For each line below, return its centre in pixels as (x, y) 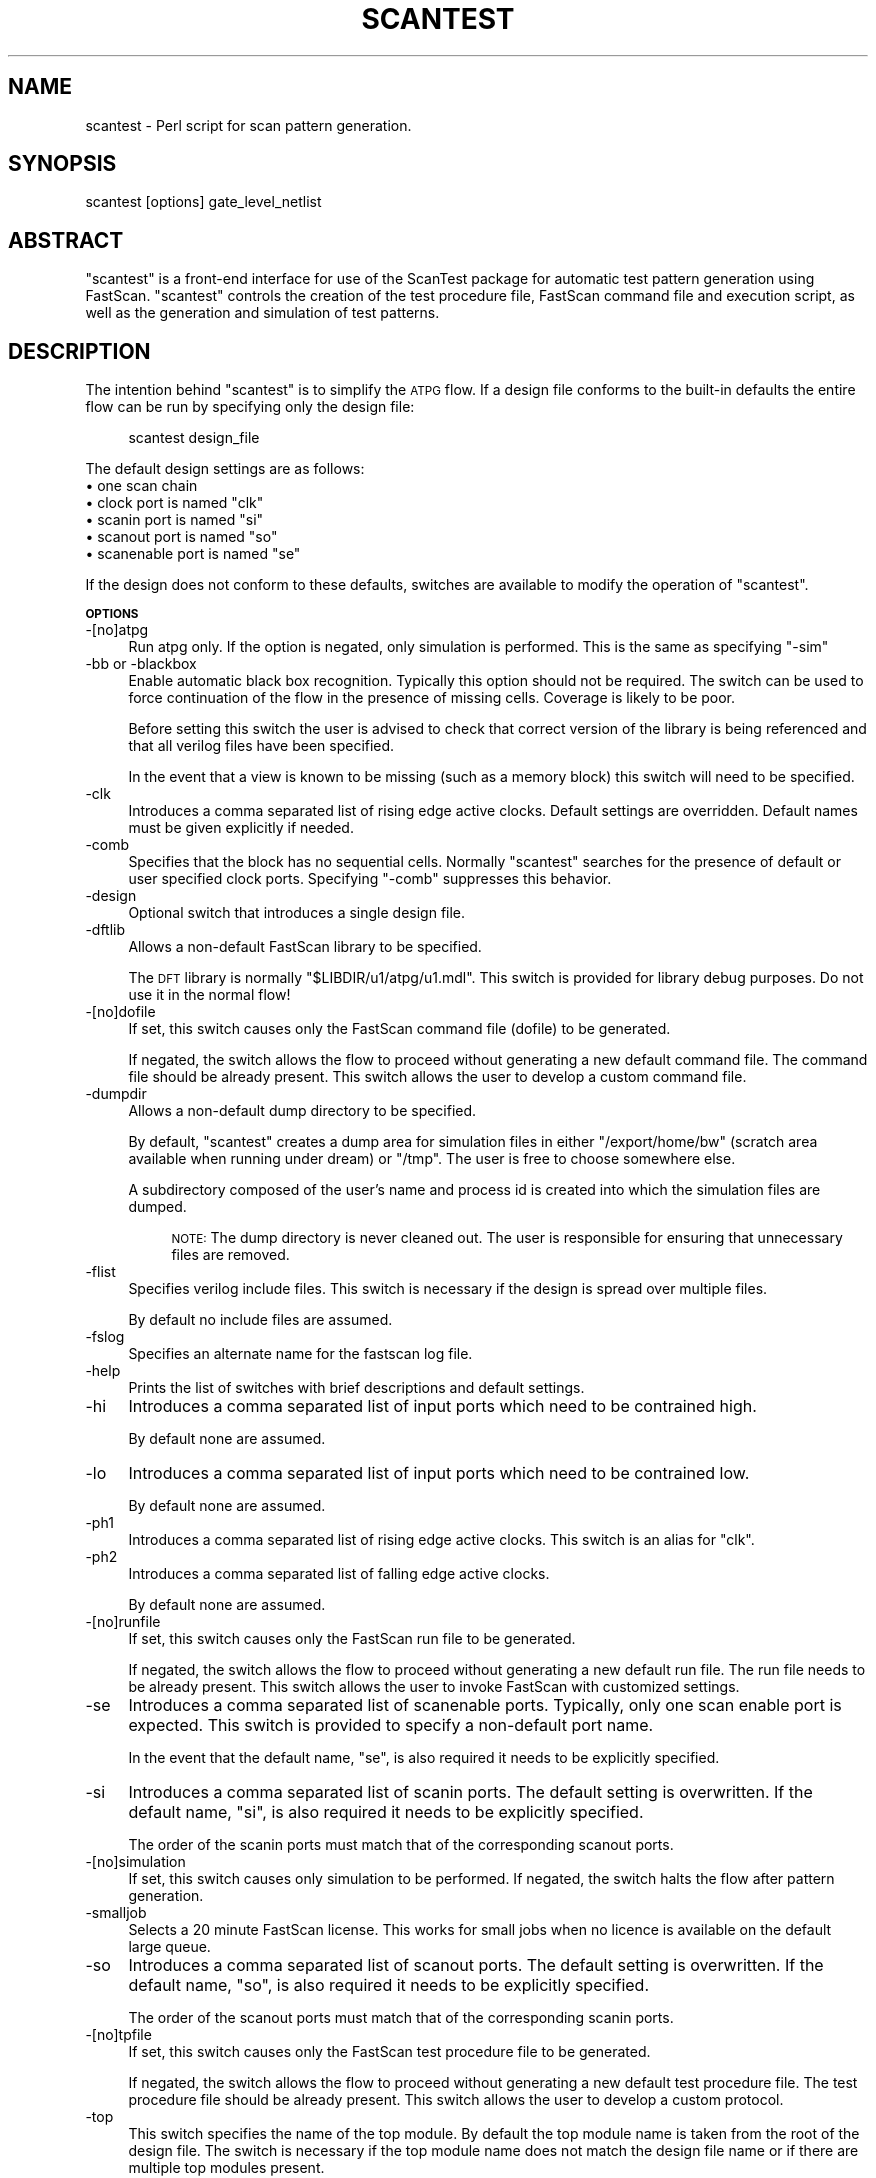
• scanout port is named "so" (181, 537)
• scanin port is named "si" (174, 520)
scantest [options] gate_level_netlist (203, 202)
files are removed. (230, 1255)
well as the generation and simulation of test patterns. (262, 313)
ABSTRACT (66, 240)
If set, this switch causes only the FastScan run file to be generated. (352, 1639)
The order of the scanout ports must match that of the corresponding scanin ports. (401, 2018)
